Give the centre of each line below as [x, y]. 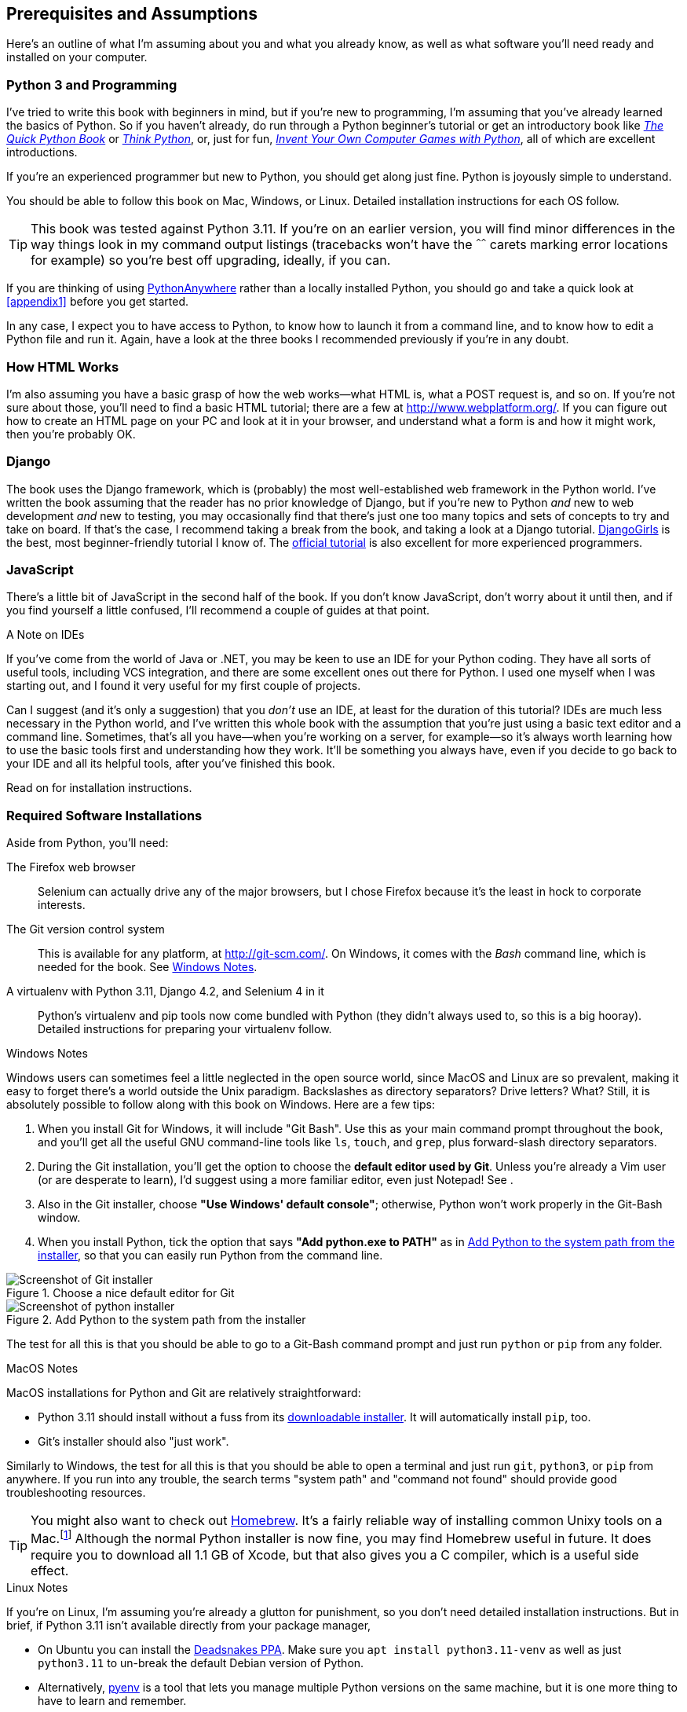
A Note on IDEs [46, 635]
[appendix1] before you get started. [97, 302]
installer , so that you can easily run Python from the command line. [210, 1256]
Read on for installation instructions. [99, 788]
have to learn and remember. [112, 1700]
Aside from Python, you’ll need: [88, 843]
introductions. [42, 152]
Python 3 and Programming [92, 84]
